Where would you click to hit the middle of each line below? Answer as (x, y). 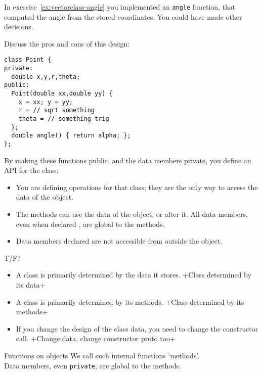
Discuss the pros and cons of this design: (67, 43)
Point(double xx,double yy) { (62, 94)
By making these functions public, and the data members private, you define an (128, 160)
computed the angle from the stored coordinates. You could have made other (123, 16)
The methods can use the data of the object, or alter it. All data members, (132, 214)
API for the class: (31, 170)
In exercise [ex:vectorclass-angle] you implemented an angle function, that (120, 7)
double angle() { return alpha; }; (71, 136)
